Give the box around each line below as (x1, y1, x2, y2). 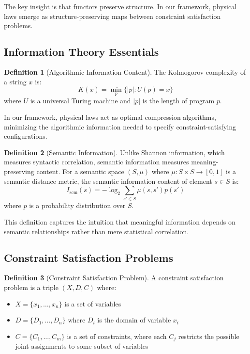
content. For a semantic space (36, 166, 124, 176)
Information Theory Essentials (4, 44, 159, 59)
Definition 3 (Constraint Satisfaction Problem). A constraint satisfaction (4, 273, 224, 283)
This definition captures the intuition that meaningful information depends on (4, 217, 235, 227)
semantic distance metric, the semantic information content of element (4, 176, 212, 186)
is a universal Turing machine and (30, 96, 131, 106)
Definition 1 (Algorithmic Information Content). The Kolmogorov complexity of (4, 66, 246, 77)
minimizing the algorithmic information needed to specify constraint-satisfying (4, 121, 236, 131)
